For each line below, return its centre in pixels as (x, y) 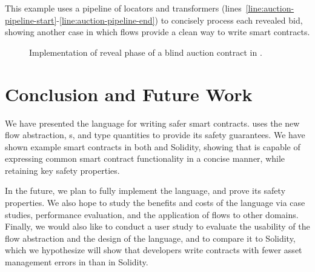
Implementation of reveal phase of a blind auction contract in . (146, 52)
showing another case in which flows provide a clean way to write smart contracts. (157, 32)
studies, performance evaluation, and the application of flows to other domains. (152, 214)
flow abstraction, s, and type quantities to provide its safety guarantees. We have (155, 135)
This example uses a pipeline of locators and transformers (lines (123, 8)
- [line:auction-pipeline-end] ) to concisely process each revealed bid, (180, 20)
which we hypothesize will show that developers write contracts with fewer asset (154, 250)
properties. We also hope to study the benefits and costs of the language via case (155, 203)
